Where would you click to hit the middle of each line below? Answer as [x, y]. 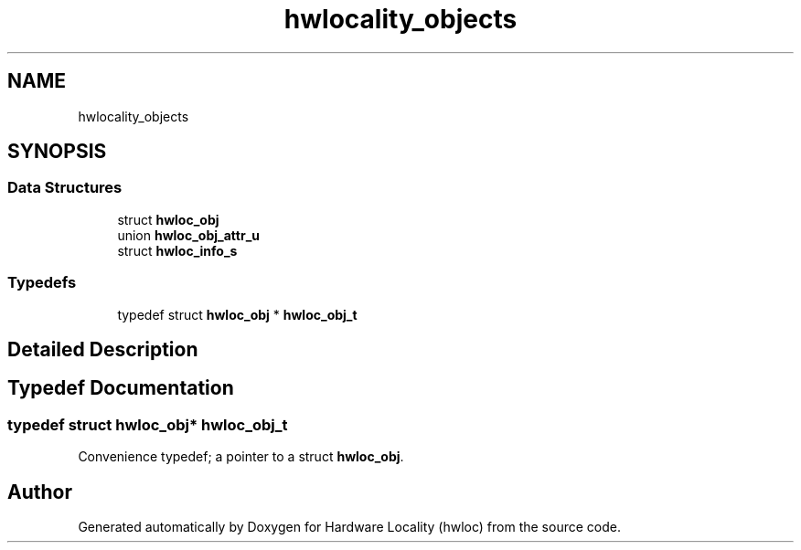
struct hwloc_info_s [177, 250]
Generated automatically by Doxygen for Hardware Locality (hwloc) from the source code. [349, 527]
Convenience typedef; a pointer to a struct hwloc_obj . [241, 457]
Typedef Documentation [121, 388]
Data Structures [65, 188]
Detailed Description [103, 349]
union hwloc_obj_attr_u [189, 235]
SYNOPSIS [57, 152]
